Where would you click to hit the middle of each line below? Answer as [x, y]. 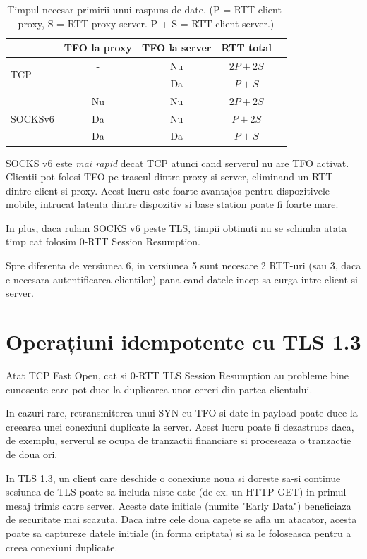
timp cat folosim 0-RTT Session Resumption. [103, 241]
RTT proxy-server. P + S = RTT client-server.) [171, 23]
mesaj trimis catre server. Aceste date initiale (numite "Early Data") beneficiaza [179, 505]
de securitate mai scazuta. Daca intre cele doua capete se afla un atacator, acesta [181, 519]
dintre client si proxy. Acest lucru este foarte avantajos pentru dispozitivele [168, 190]
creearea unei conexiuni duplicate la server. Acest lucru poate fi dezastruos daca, [180, 426]
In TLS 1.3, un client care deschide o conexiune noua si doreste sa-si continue [173, 478]
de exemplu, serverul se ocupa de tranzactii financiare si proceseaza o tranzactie [179, 440]
